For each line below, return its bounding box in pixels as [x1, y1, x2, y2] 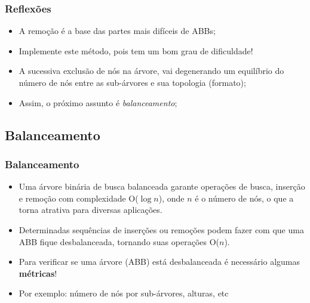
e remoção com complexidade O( [19, 191, 139, 204]
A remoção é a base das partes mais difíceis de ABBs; [19, 24, 216, 37]
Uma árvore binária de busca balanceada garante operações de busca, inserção [19, 180, 305, 193]
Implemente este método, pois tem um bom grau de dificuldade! [19, 44, 253, 57]
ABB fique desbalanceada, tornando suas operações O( [19, 235, 220, 248]
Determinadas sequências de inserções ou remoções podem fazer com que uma [19, 223, 304, 236]
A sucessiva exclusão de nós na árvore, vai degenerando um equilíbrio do [19, 64, 284, 77]
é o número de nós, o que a [195, 191, 294, 204]
